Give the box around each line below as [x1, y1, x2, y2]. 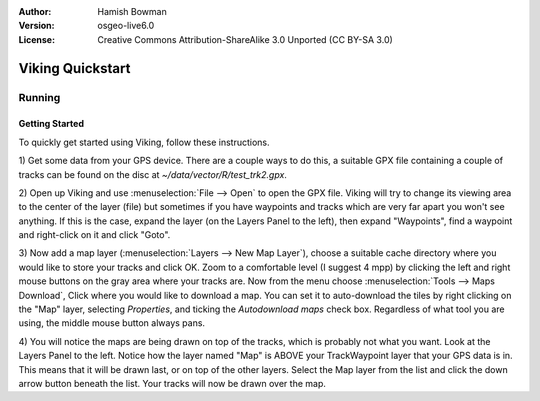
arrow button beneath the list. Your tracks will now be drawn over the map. [18, 378, 327, 389]
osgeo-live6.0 [97, 20, 155, 32]
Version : [18, 20, 55, 32]
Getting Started [18, 118, 85, 130]
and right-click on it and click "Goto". [18, 229, 171, 241]
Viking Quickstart [18, 60, 131, 77]
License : [18, 33, 55, 45]
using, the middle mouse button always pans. [18, 317, 205, 329]
